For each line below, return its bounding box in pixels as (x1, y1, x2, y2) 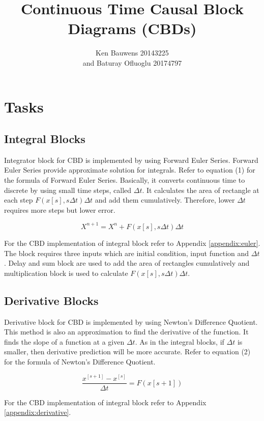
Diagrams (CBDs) (68, 18, 197, 39)
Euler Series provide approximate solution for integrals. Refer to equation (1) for (4, 164, 255, 175)
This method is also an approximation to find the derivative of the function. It (4, 326, 249, 337)
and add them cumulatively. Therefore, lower (95, 194, 235, 205)
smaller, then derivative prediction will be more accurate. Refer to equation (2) (4, 346, 251, 357)
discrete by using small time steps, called (4, 184, 132, 195)
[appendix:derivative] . (4, 407, 71, 417)
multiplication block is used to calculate (4, 267, 128, 278)
